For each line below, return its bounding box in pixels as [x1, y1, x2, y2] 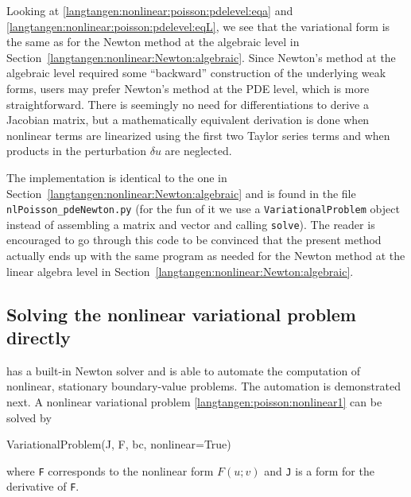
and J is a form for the [264, 462, 374, 479]
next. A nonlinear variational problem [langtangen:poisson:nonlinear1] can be [6, 394, 382, 410]
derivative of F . [6, 478, 79, 495]
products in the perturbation [6, 142, 147, 159]
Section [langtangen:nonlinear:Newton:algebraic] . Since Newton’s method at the [6, 49, 396, 65]
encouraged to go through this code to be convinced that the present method [6, 231, 382, 248]
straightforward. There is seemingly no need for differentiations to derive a [6, 95, 369, 112]
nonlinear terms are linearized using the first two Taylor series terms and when [6, 126, 390, 143]
